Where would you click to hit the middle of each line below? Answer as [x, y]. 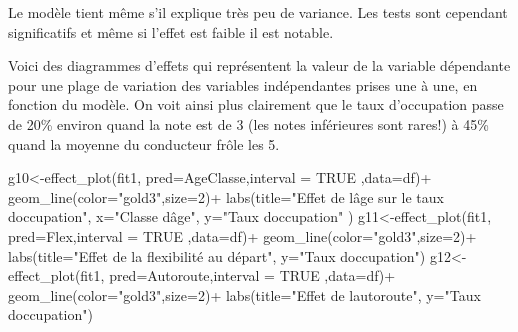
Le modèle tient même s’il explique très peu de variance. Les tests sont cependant [258, 12]
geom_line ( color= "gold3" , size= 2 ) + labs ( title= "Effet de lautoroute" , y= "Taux [244, 294]
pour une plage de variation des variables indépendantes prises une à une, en [243, 84]
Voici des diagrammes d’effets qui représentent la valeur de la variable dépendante [259, 65]
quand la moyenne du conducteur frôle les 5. [144, 143]
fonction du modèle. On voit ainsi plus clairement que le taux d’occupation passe [256, 104]
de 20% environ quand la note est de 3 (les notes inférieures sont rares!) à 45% [248, 123]
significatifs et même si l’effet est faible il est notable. [171, 31]
